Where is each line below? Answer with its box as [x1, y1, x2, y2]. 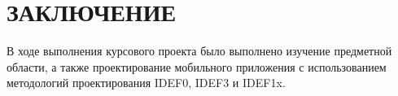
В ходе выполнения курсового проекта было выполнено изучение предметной [7, 42, 392, 59]
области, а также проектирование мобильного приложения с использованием [7, 58, 387, 75]
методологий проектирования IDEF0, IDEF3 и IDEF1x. [7, 74, 286, 91]
